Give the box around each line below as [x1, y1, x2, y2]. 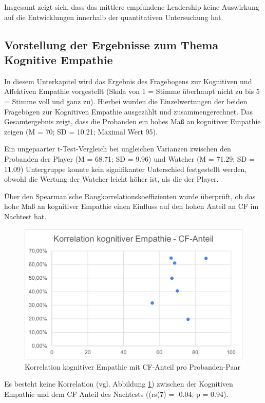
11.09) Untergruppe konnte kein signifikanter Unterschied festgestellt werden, [4, 163, 247, 174]
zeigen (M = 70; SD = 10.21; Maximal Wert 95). [4, 126, 158, 137]
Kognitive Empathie [4, 51, 113, 67]
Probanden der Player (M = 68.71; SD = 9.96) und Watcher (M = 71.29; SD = [4, 153, 255, 164]
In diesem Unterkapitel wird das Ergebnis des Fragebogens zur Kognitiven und [4, 75, 252, 86]
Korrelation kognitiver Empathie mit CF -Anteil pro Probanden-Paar [25, 361, 240, 372]
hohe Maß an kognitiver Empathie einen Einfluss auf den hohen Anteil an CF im [4, 201, 259, 212]
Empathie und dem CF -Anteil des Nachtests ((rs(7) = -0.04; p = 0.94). [4, 388, 229, 399]
